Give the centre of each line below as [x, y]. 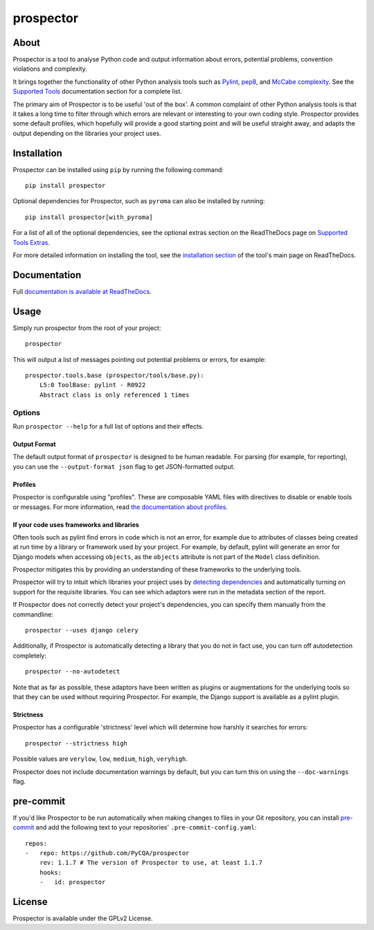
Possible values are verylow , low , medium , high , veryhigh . [100, 759]
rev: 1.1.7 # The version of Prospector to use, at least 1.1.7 [151, 863]
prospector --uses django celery [82, 630]
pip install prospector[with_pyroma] [89, 217]
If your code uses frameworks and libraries [76, 524]
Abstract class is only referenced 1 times [114, 395]
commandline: [33, 614]
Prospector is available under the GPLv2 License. [83, 918]
